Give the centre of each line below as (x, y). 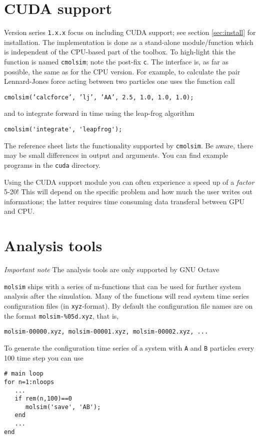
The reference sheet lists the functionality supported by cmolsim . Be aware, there (129, 145)
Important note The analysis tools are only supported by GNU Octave (112, 269)
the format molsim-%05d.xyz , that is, (61, 315)
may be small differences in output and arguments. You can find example (116, 155)
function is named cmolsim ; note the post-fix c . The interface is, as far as (116, 61)
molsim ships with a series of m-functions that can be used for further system (122, 286)
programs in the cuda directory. (52, 165)
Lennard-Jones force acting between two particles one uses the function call (119, 81)
